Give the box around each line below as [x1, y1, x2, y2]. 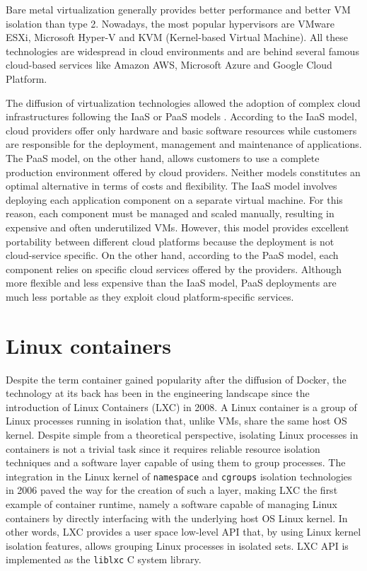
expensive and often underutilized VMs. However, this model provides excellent [6, 219, 349, 234]
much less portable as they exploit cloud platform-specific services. [6, 289, 294, 304]
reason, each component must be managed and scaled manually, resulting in [6, 206, 334, 221]
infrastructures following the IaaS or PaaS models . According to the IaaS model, [6, 109, 357, 124]
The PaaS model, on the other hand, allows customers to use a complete [6, 150, 320, 165]
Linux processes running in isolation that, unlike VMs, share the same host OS [6, 413, 347, 428]
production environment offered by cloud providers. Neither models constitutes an [6, 164, 361, 179]
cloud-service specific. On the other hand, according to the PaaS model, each [6, 248, 339, 263]
